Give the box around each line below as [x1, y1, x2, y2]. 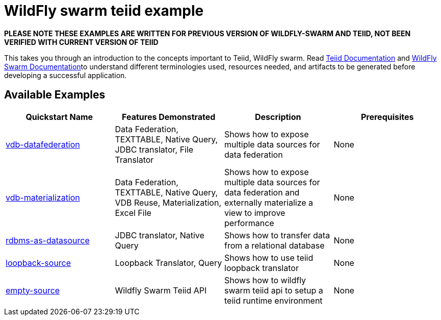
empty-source [6, 285, 60, 296]
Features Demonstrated [122, 111, 216, 122]
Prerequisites [360, 111, 414, 122]
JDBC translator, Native [115, 230, 204, 240]
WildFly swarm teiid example [4, 2, 204, 19]
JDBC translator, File [115, 144, 194, 155]
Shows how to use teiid [224, 252, 314, 263]
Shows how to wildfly [224, 275, 306, 285]
